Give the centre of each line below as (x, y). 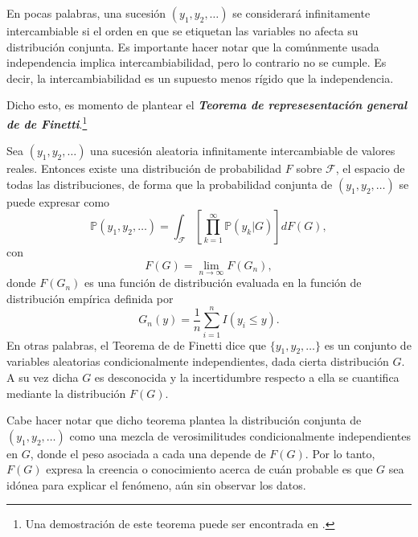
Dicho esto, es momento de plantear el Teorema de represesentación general (207, 105)
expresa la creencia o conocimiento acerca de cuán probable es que (209, 469)
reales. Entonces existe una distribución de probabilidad (144, 168)
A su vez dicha (43, 377)
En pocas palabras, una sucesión (86, 13)
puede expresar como (58, 201)
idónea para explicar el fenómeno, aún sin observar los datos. (156, 484)
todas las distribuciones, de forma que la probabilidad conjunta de (170, 184)
